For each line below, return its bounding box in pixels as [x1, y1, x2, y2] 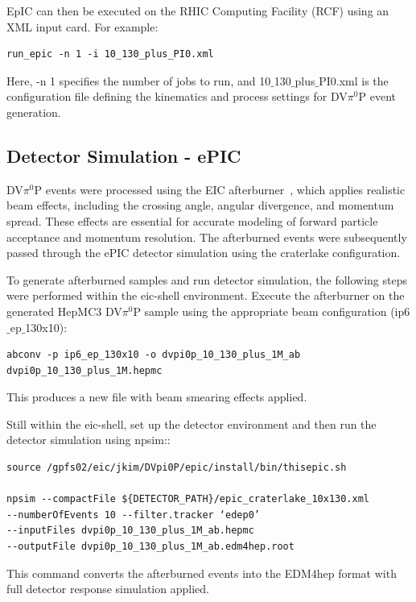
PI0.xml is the [319, 72, 389, 89]
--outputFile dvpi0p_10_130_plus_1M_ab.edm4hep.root [6, 541, 294, 553]
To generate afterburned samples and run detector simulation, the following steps [6, 271, 407, 288]
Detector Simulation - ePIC [6, 143, 241, 168]
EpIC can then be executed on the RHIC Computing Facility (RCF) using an [6, 2, 389, 19]
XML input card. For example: [6, 18, 159, 35]
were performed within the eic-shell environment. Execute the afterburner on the [6, 287, 405, 304]
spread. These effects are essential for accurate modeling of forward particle [6, 212, 378, 229]
